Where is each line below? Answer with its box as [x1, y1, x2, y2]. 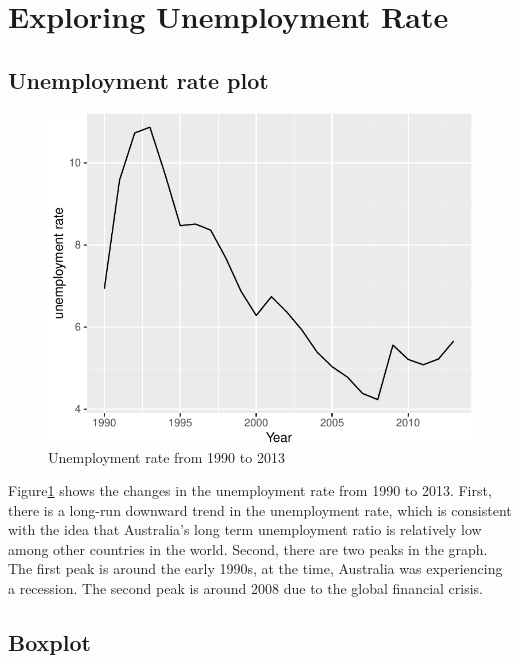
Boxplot [8, 627, 91, 658]
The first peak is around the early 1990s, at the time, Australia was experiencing [8, 558, 503, 579]
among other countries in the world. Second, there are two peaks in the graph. [8, 538, 488, 559]
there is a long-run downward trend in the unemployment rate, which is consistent [8, 499, 512, 520]
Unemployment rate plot [8, 64, 269, 95]
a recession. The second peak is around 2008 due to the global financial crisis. [8, 578, 484, 599]
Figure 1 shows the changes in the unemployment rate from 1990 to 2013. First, [8, 480, 492, 501]
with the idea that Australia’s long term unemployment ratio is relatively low [8, 519, 482, 540]
